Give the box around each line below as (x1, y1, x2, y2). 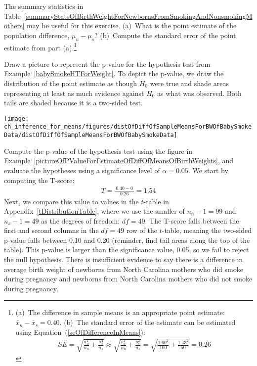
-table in (143, 196, 169, 206)
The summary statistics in (4, 1, 84, 11)
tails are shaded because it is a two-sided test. (4, 97, 143, 108)
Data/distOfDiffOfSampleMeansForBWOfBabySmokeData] (4, 132, 177, 139)
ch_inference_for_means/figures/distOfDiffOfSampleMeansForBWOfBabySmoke (4, 123, 252, 131)
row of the (126, 225, 157, 235)
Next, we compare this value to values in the (4, 196, 139, 206)
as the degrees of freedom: (41, 215, 120, 226)
